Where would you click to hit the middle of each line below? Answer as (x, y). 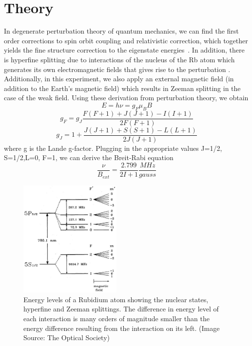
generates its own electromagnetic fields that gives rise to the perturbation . (117, 69)
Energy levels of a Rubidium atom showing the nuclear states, (116, 299)
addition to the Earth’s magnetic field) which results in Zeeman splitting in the (122, 88)
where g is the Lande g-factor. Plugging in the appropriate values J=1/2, (113, 148)
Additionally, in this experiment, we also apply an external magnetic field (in (119, 79)
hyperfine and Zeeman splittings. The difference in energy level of (121, 309)
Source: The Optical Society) (67, 337)
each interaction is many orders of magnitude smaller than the (116, 318)
